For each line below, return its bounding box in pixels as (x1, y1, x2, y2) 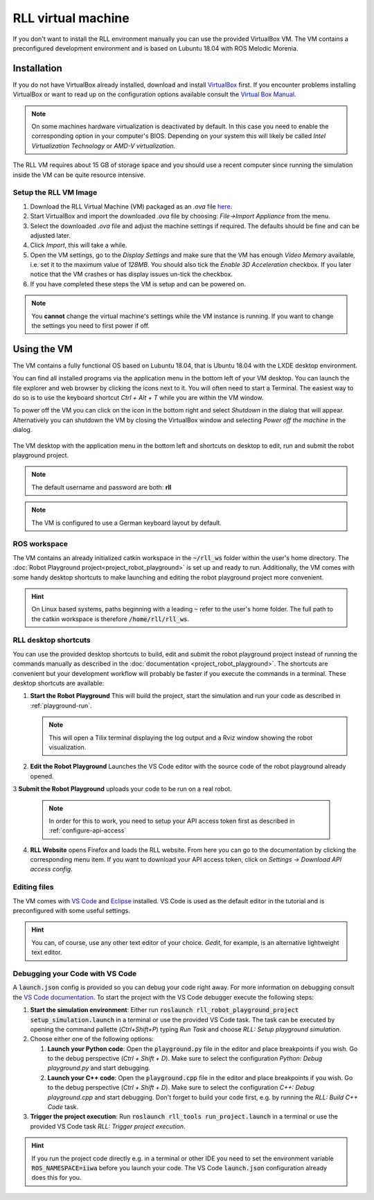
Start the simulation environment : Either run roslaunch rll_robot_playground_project (30, 1006, 299, 1014)
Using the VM (12, 343, 73, 355)
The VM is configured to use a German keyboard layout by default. (31, 519, 222, 527)
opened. (30, 772, 55, 780)
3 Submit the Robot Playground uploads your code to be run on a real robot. (12, 785, 232, 793)
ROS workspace (12, 539, 69, 549)
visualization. (48, 742, 87, 751)
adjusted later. (30, 231, 71, 239)
